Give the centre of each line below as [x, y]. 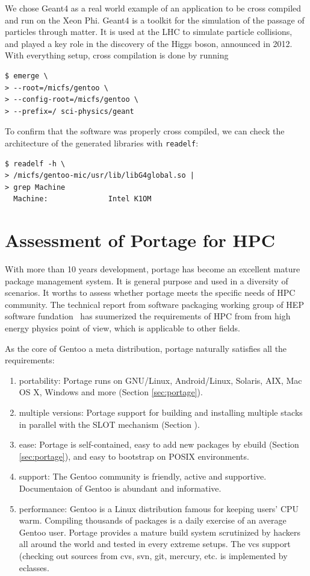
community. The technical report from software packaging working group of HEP [154, 304]
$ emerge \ [26, 76]
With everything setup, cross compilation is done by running [117, 55]
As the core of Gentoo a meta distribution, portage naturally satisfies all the [146, 348]
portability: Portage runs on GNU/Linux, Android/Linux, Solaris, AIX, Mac [160, 380]
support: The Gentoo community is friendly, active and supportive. [143, 476]
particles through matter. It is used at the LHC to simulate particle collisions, [149, 32]
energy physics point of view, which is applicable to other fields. [122, 328]
